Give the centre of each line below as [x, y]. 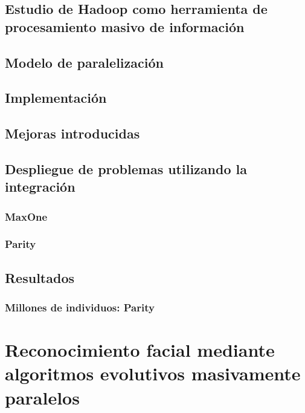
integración [40, 187]
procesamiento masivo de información [125, 26]
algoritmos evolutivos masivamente [153, 373]
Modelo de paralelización [84, 62]
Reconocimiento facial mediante [140, 350]
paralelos [42, 397]
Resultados [40, 277]
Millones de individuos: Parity [80, 307]
